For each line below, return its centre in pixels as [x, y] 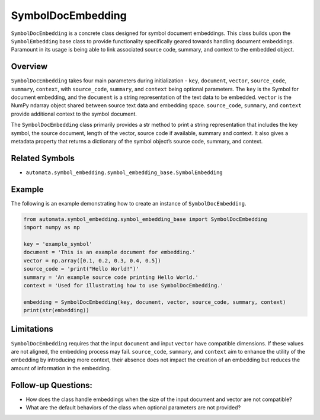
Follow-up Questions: [52, 385]
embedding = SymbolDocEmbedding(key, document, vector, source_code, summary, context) [155, 302]
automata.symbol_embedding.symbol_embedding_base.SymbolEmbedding [124, 172]
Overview [29, 67]
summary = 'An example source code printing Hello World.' [111, 277]
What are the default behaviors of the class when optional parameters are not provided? [133, 408]
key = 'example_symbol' [58, 244]
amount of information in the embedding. [61, 368]
